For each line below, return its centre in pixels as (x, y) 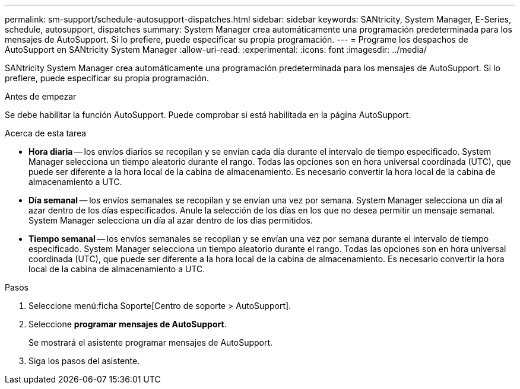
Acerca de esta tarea (46, 133)
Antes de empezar (41, 96)
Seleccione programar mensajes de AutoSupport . (128, 324)
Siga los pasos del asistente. (84, 361)
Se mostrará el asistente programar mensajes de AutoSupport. (151, 342)
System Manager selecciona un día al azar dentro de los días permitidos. (171, 220)
